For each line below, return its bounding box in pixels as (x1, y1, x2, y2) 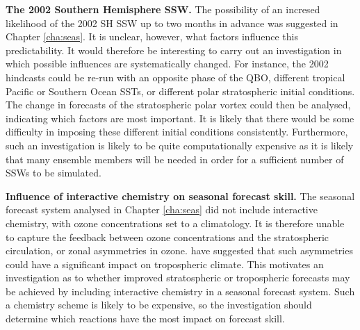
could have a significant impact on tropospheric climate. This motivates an (6, 256, 324, 271)
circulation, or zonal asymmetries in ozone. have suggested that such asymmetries (6, 243, 353, 258)
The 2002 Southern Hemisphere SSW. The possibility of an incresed (6, 2, 320, 16)
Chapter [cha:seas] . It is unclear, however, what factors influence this (6, 29, 298, 44)
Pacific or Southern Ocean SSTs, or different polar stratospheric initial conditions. (6, 83, 355, 98)
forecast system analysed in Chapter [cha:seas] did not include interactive (6, 202, 318, 217)
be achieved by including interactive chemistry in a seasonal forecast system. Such (6, 283, 355, 298)
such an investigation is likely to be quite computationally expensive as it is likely (6, 138, 354, 152)
